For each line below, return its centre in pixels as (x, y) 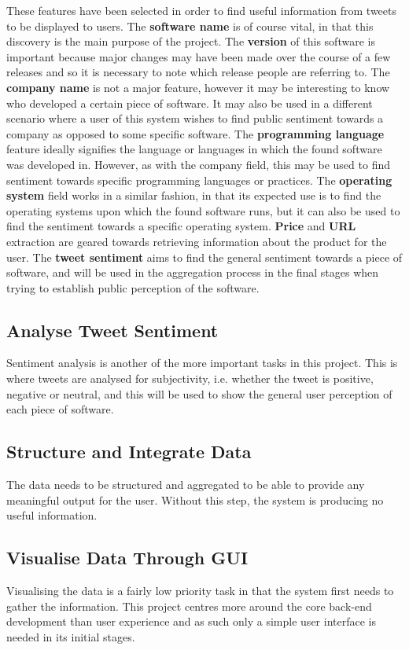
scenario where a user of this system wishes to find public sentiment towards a (195, 118)
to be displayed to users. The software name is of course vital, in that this (190, 26)
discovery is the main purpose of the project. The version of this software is (191, 41)
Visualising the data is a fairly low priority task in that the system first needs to (200, 591)
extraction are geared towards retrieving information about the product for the (197, 241)
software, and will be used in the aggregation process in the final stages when (193, 272)
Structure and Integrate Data (129, 452)
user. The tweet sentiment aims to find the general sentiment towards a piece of (204, 257)
